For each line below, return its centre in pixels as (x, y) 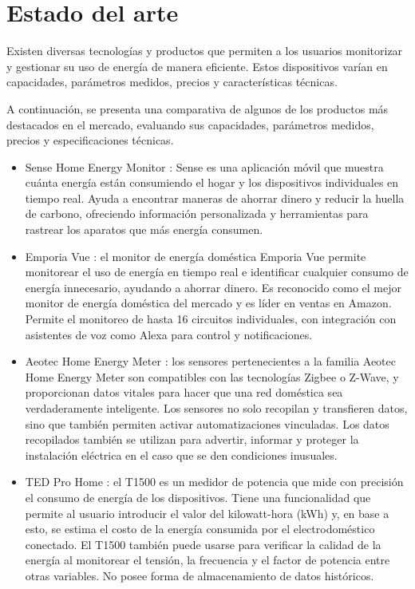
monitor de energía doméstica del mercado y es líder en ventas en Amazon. (208, 303)
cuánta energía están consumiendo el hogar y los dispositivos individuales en (212, 182)
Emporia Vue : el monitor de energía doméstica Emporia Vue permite (196, 256)
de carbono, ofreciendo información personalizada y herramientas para (197, 213)
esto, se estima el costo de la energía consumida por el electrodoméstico (200, 529)
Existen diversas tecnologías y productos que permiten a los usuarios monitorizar (205, 51)
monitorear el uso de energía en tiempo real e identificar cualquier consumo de (217, 272)
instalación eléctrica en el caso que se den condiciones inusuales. (181, 455)
